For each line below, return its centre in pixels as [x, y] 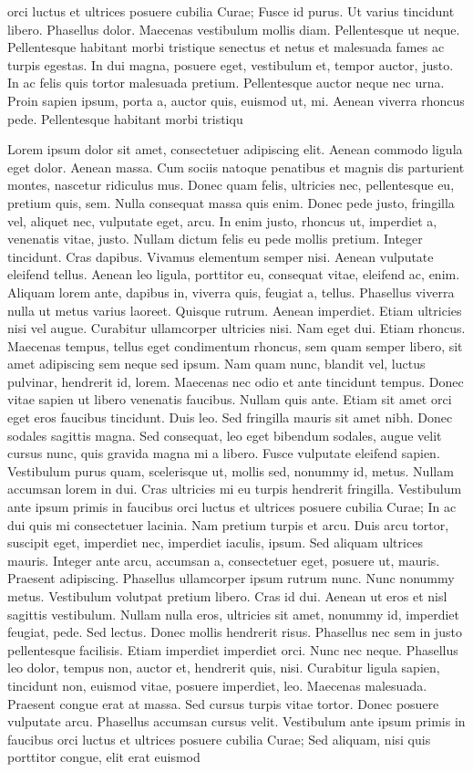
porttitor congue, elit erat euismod [104, 757]
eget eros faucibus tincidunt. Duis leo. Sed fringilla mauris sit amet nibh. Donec [230, 417]
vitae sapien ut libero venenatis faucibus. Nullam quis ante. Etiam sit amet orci [230, 399]
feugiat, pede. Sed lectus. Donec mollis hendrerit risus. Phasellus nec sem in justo [235, 632]
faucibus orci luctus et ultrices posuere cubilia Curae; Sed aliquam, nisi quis [219, 739]
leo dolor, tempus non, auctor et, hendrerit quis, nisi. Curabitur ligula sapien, [224, 668]
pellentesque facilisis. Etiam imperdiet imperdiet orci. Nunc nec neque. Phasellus [233, 649]
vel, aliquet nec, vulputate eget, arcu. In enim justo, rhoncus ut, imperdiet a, [222, 220]
